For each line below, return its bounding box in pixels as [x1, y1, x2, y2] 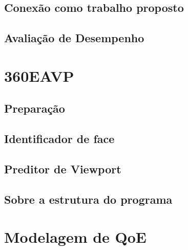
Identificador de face [4, 131, 115, 147]
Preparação [4, 100, 65, 116]
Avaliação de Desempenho [4, 30, 144, 46]
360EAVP [4, 65, 74, 86]
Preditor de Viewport [4, 160, 121, 176]
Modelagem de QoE [4, 226, 147, 247]
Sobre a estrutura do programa [4, 191, 173, 207]
